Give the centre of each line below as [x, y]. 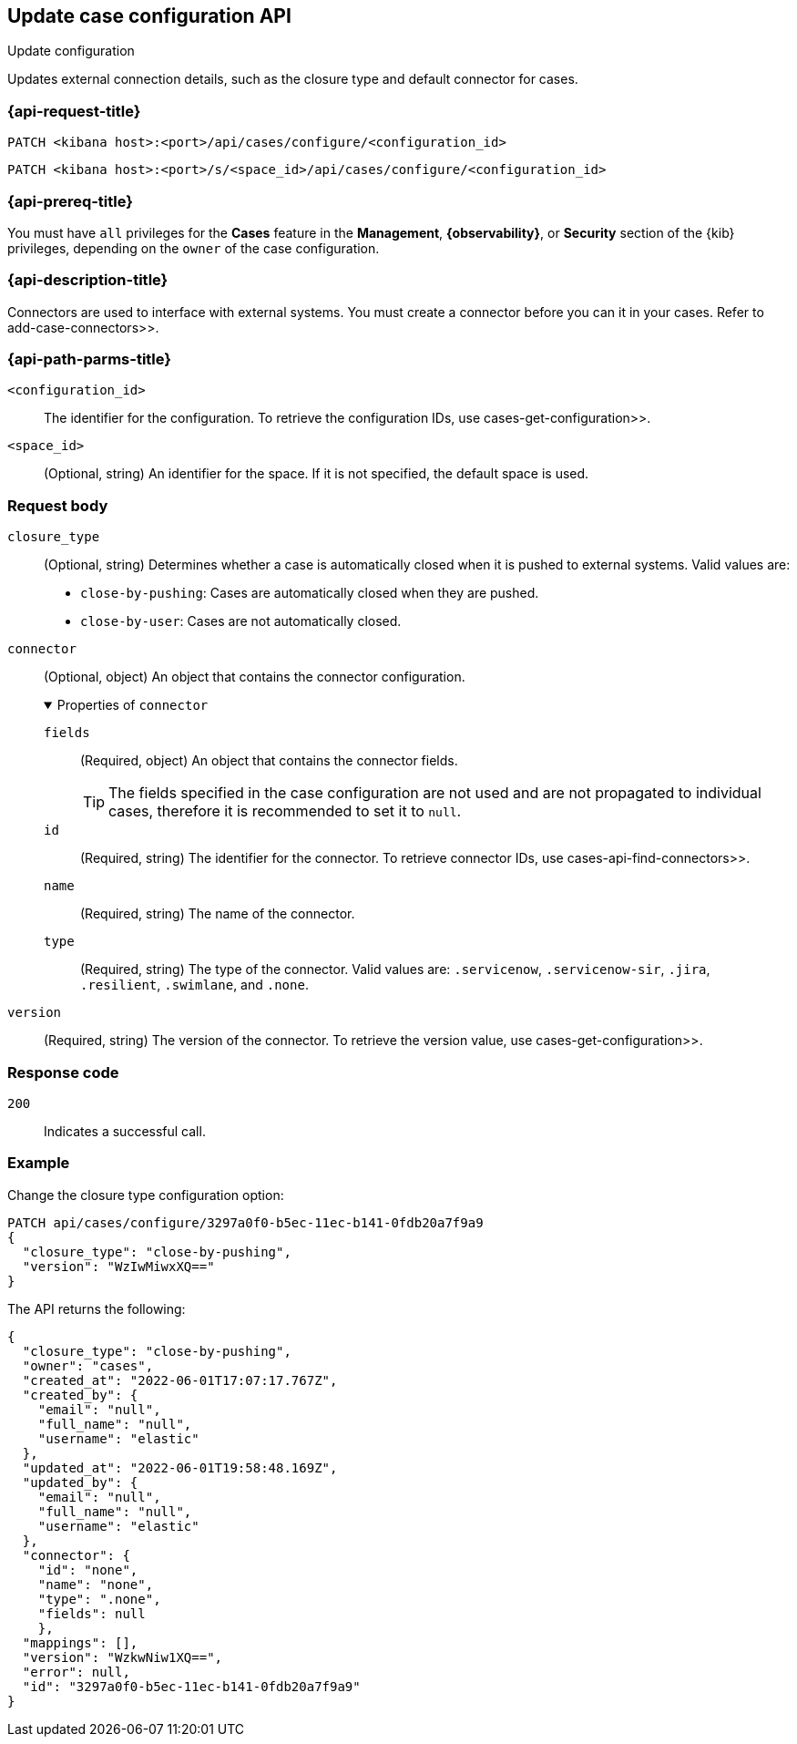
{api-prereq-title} [70, 201]
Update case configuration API [149, 16]
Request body [58, 505]
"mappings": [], [80, 1642]
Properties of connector [133, 705]
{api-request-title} [74, 111]
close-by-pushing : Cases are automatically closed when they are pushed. [310, 593]
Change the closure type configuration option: [146, 1195]
